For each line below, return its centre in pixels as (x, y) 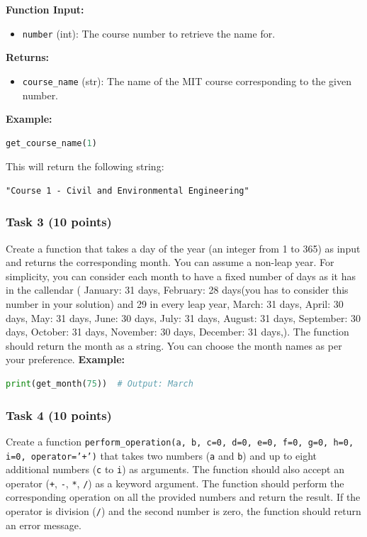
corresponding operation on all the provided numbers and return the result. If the (183, 497)
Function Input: (45, 9)
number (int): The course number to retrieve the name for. (149, 33)
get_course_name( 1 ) (51, 143)
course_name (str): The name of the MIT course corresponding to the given (187, 81)
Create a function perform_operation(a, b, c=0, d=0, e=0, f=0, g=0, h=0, (180, 441)
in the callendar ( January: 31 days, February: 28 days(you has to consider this (177, 290)
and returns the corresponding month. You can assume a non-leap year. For (170, 262)
